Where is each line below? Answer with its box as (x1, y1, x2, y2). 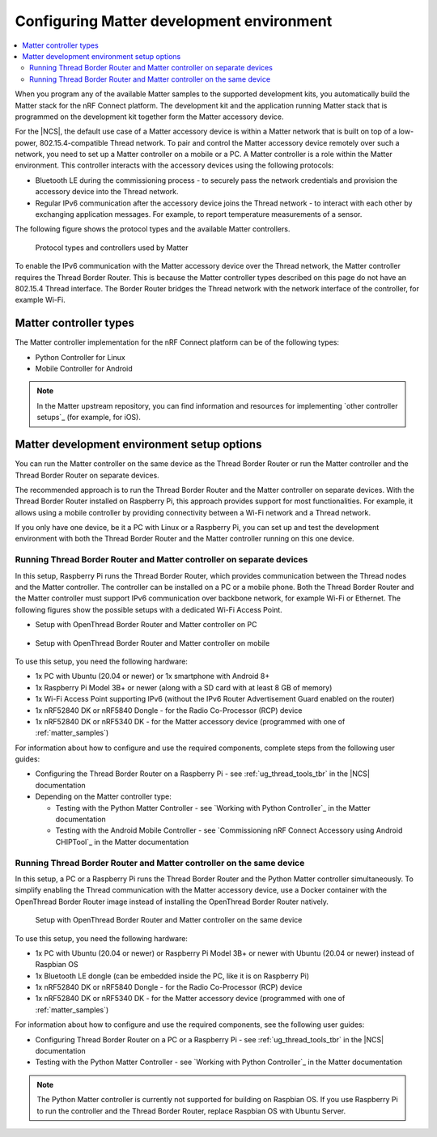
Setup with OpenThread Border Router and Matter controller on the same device (35, 915, 303, 925)
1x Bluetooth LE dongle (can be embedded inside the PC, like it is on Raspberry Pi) (35, 971, 310, 981)
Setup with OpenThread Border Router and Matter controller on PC (35, 620, 257, 630)
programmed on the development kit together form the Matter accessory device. (15, 112, 284, 121)
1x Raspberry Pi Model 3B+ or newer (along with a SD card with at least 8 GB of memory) (35, 682, 333, 692)
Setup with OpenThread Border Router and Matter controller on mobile (35, 638, 270, 647)
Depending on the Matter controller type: (35, 791, 172, 801)
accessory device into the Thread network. (35, 187, 179, 197)
